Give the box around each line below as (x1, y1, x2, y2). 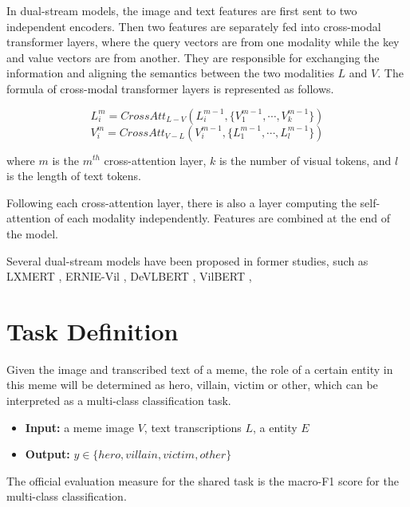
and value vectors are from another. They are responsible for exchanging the (6, 49, 380, 65)
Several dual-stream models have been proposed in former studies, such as (6, 252, 369, 269)
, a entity (253, 419, 298, 435)
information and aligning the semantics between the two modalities (6, 65, 334, 81)
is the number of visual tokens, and (219, 151, 392, 168)
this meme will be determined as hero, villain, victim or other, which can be (6, 376, 378, 393)
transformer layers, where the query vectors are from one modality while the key (6, 33, 400, 50)
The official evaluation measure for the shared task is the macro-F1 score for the (6, 472, 399, 489)
